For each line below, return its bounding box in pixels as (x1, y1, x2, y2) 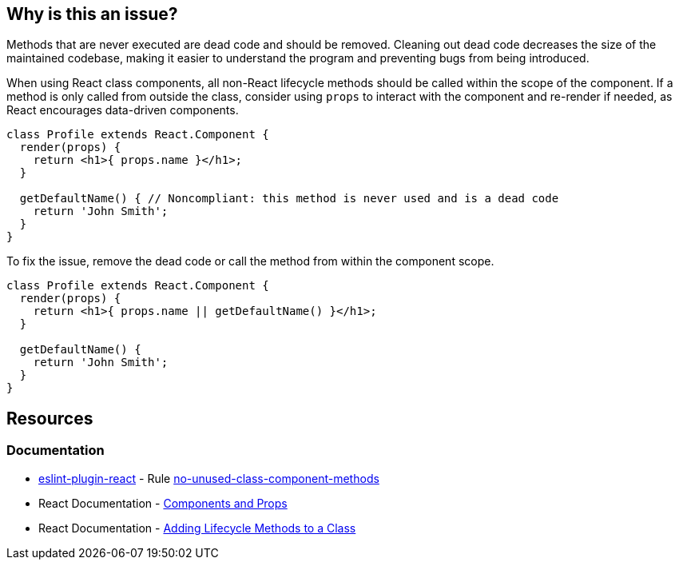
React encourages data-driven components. (6, 103, 239, 118)
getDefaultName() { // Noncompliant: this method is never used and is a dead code (19, 192, 559, 205)
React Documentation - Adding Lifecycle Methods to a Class (38, 520, 356, 535)
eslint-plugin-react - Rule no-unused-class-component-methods (38, 471, 379, 485)
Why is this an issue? (6, 4, 178, 24)
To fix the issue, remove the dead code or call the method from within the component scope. (6, 254, 494, 269)
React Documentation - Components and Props (38, 496, 288, 510)
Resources (6, 408, 93, 428)
